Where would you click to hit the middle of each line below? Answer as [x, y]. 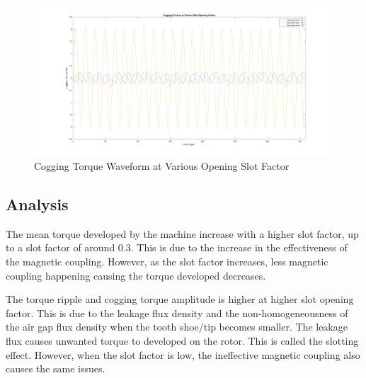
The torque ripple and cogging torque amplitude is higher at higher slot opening [180, 299]
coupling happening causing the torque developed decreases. [136, 275]
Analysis [37, 204]
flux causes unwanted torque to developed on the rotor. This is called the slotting [182, 340]
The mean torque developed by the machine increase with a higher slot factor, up [182, 233]
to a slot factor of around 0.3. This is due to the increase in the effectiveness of [177, 247]
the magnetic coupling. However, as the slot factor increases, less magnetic [167, 261]
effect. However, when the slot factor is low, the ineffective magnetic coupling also [183, 354]
